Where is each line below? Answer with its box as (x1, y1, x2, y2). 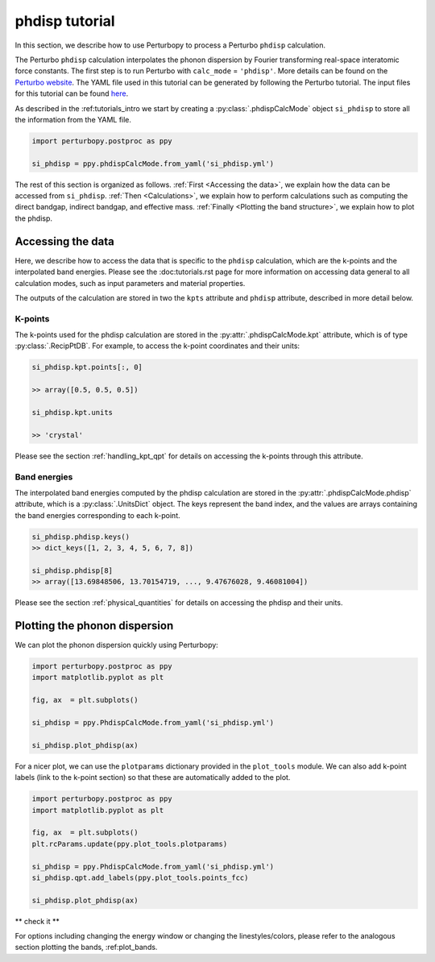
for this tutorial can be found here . (14, 89, 129, 98)
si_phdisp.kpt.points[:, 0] (31, 363, 143, 372)
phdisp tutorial (14, 12, 116, 30)
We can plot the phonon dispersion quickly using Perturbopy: (14, 641, 219, 650)
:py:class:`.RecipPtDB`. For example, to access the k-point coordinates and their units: (14, 341, 300, 350)
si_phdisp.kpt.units (31, 408, 113, 417)
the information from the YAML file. (14, 114, 132, 124)
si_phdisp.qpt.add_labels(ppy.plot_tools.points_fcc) (31, 873, 249, 882)
